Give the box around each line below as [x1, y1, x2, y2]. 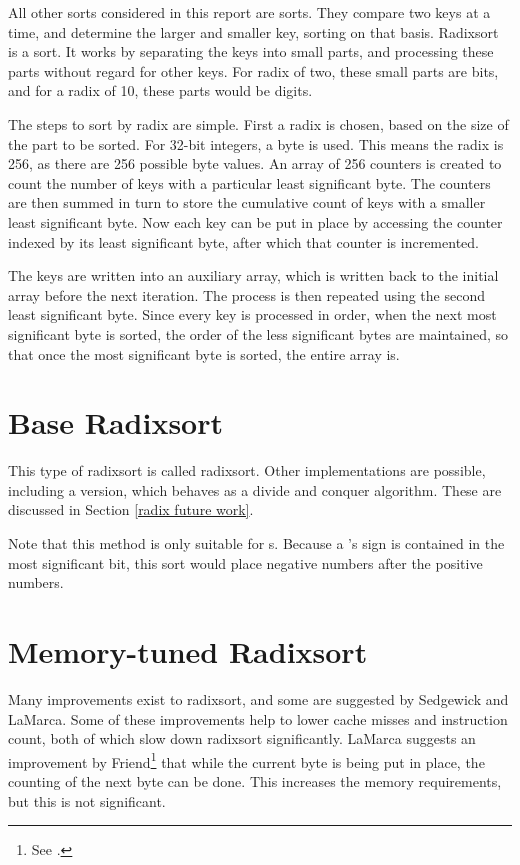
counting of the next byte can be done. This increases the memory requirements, [8, 770, 502, 791]
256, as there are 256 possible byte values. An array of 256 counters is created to [8, 153, 502, 174]
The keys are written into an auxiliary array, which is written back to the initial [8, 265, 499, 286]
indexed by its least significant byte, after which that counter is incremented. [8, 231, 479, 252]
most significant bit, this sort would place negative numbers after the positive [8, 552, 483, 573]
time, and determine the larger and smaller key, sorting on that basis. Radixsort [8, 21, 499, 42]
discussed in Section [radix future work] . [8, 499, 254, 520]
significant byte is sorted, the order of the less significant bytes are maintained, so [8, 323, 509, 344]
